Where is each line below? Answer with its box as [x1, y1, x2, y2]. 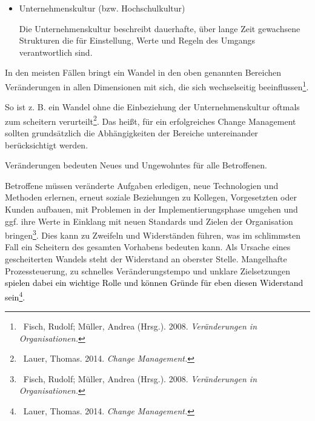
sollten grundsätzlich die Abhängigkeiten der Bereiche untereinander [5, 127, 258, 139]
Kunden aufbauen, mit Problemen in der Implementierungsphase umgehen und [5, 203, 298, 216]
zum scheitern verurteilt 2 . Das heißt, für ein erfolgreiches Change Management [5, 113, 296, 127]
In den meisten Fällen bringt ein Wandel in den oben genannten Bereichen [5, 66, 282, 79]
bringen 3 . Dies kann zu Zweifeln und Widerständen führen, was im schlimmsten [5, 227, 301, 241]
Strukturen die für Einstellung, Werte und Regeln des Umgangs [19, 34, 256, 47]
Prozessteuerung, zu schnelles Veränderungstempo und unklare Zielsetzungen [5, 264, 291, 277]
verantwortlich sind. [19, 45, 93, 58]
